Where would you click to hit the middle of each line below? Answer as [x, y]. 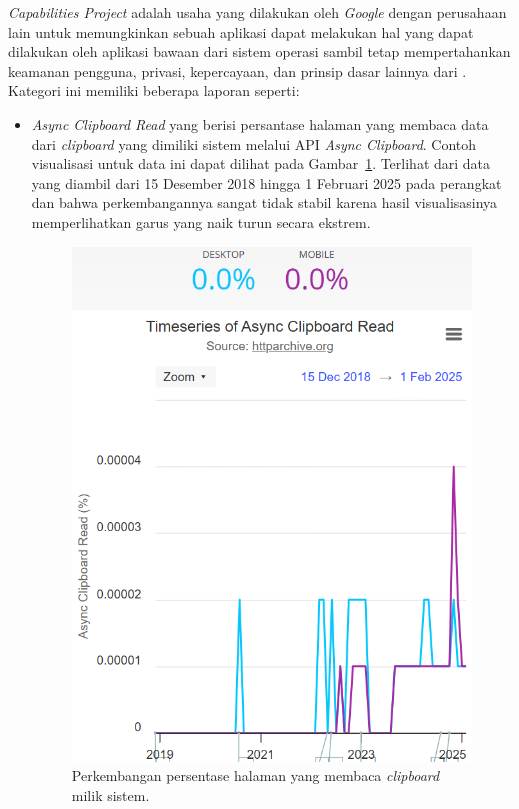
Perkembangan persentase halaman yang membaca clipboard [255, 775]
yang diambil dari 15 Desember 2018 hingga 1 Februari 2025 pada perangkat [266, 182]
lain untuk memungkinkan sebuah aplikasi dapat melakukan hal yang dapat [241, 31]
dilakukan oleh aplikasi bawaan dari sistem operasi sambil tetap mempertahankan [259, 51]
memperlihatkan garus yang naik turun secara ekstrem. [201, 221]
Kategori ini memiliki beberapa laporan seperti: [154, 90]
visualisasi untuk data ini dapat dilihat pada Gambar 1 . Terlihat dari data [261, 163]
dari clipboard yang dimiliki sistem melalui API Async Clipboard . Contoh [254, 143]
